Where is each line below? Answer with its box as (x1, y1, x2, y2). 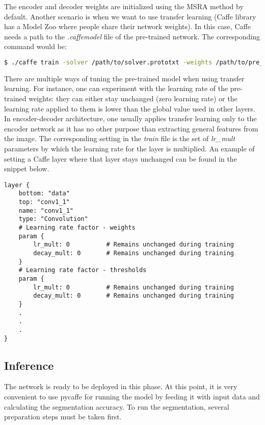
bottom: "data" (18, 190, 70, 197)
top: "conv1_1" (18, 198, 70, 206)
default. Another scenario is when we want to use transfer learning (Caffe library (4, 11, 256, 21)
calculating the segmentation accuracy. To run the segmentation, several (4, 401, 229, 412)
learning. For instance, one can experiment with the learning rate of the (4, 83, 228, 94)
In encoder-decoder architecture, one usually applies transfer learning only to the (4, 113, 257, 124)
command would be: (4, 41, 67, 52)
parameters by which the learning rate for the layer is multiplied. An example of (4, 143, 255, 153)
